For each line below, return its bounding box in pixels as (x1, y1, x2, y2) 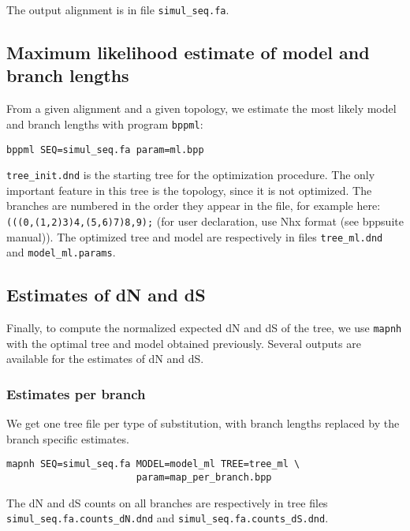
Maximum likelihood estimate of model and (6, 40, 370, 65)
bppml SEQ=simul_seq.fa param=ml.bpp (6, 144, 204, 155)
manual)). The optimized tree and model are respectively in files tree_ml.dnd (6, 228, 383, 245)
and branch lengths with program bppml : (6, 115, 203, 132)
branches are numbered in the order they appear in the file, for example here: (6, 197, 381, 214)
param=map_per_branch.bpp (136, 472, 272, 484)
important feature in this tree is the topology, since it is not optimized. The (6, 181, 372, 198)
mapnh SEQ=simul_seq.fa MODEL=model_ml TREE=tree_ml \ (6, 458, 300, 470)
